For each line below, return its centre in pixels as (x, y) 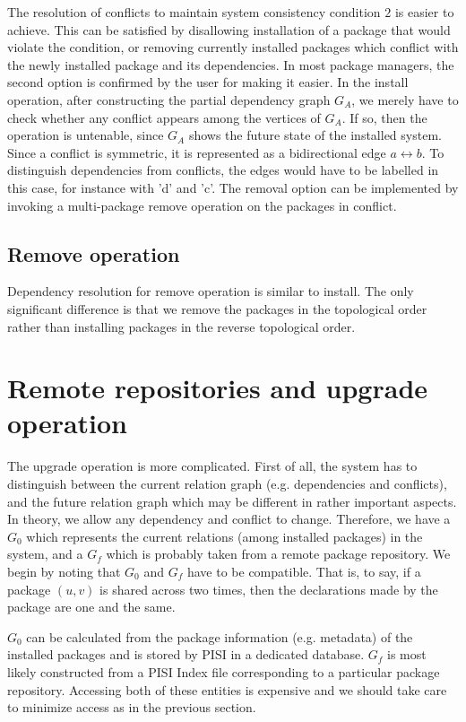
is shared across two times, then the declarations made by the (269, 589)
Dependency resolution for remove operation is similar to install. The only (211, 291)
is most (407, 654)
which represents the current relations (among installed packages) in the (224, 536)
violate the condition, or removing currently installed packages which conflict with (233, 47)
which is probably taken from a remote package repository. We (278, 554)
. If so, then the (384, 117)
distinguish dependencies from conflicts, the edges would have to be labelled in (223, 170)
